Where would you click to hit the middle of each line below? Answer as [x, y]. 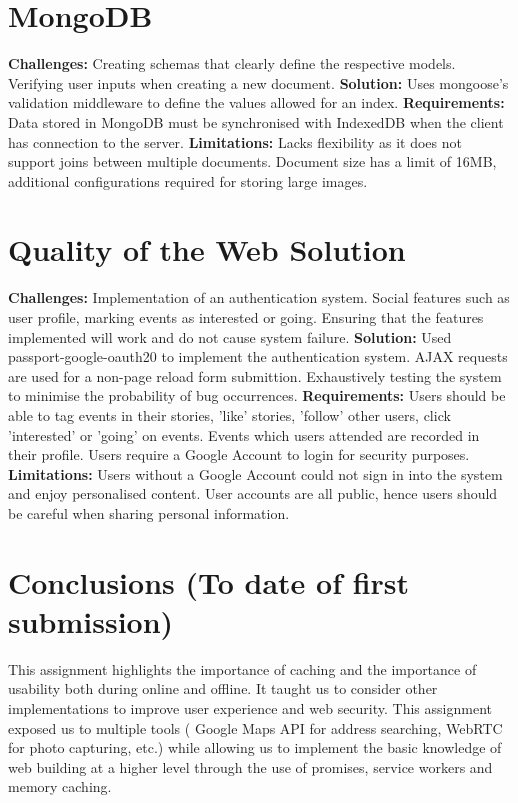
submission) [91, 620]
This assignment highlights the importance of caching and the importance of [242, 668]
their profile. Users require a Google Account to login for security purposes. [239, 454]
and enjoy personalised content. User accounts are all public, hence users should [253, 493]
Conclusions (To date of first [209, 581]
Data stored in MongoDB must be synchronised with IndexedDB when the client [256, 121]
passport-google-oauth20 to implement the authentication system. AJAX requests [258, 356]
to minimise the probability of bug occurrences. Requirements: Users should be [257, 395]
